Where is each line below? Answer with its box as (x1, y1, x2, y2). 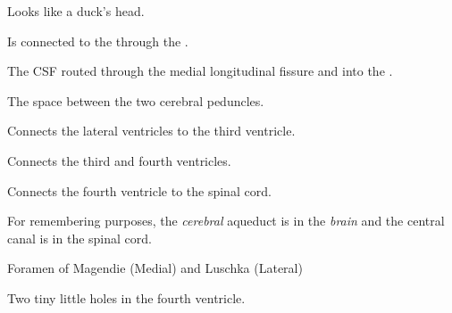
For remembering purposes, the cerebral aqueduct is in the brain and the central (7, 211, 445, 230)
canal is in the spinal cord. (7, 228, 152, 247)
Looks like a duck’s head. (7, 2, 145, 20)
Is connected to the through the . (7, 31, 188, 50)
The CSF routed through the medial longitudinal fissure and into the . (7, 62, 393, 80)
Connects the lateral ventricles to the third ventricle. (7, 121, 296, 140)
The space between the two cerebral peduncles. (7, 91, 264, 110)
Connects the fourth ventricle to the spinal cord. (7, 181, 272, 200)
